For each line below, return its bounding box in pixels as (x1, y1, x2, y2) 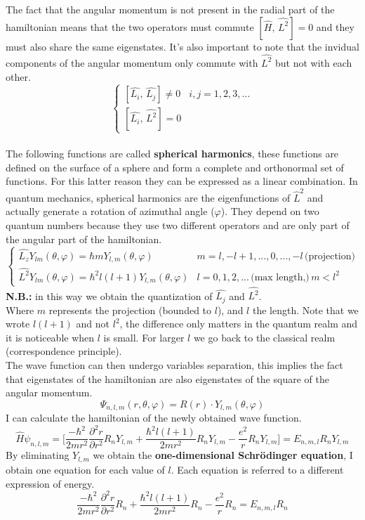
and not (76, 316, 110, 331)
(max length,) (251, 272, 310, 282)
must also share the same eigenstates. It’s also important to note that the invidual (6, 39, 359, 53)
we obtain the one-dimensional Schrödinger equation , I (93, 448, 353, 462)
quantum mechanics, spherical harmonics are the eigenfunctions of (6, 190, 291, 204)
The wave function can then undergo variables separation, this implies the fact (6, 358, 343, 372)
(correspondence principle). (6, 344, 122, 358)
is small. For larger (103, 330, 185, 344)
